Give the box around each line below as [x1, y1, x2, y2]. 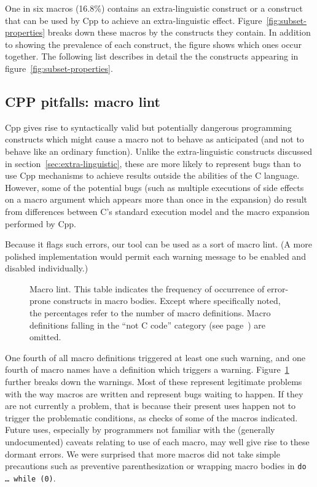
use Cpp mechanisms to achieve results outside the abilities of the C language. [5, 169, 300, 182]
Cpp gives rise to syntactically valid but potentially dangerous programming [5, 120, 292, 133]
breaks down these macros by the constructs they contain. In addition [47, 26, 311, 39]
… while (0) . [5, 471, 56, 484]
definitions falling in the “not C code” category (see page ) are [29, 318, 266, 331]
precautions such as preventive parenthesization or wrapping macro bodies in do [5, 459, 307, 472]
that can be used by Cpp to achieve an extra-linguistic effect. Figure [5, 14, 262, 26]
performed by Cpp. [5, 217, 76, 230]
